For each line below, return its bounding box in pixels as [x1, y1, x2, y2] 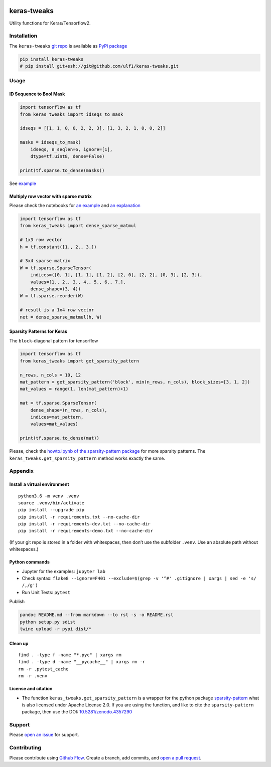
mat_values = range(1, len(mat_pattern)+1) [20, 386, 129, 392]
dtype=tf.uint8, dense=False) [30, 153, 105, 159]
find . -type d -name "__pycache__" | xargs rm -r [18, 659, 146, 665]
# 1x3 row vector [20, 237, 63, 243]
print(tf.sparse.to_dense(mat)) [20, 435, 100, 441]
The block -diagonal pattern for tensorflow [9, 337, 98, 343]
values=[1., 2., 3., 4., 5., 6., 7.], [30, 279, 126, 285]
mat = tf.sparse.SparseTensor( [20, 400, 97, 406]
